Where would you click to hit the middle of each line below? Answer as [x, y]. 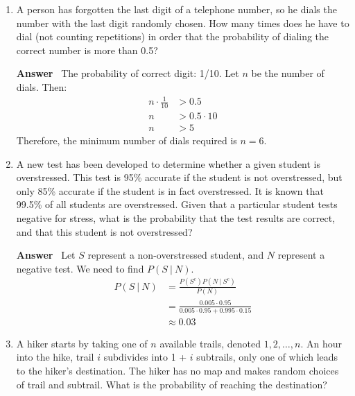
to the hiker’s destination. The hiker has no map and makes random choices [177, 371]
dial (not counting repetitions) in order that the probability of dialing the [173, 36]
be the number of [288, 73]
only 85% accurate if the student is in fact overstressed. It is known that [170, 190]
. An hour [321, 343]
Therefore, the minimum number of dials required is [127, 140]
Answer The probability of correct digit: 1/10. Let [128, 73]
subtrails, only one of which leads [267, 357]
